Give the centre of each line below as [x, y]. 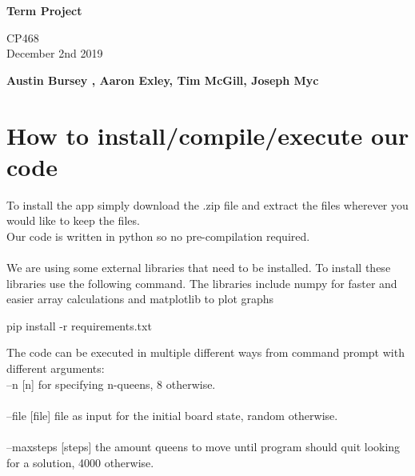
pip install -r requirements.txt [79, 325]
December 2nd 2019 [55, 53]
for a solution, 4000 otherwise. [80, 462]
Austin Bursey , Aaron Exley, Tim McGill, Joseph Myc [163, 80]
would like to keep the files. [73, 220]
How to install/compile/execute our [208, 135]
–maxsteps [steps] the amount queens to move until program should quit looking [204, 446]
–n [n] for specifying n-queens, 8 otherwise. [111, 384]
